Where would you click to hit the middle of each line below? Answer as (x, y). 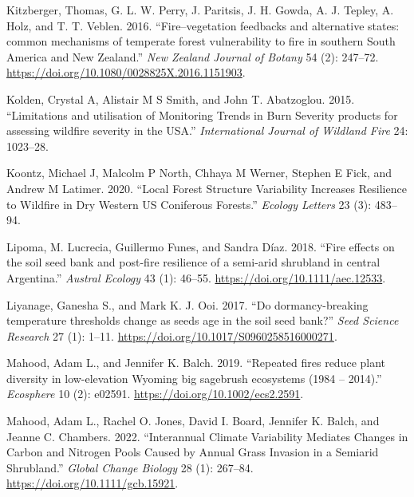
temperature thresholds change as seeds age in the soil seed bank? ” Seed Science (203, 320)
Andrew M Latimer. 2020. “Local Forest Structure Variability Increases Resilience (207, 188)
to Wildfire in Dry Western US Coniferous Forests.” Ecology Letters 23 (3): (189, 204)
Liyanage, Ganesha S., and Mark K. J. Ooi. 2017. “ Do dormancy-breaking (187, 304)
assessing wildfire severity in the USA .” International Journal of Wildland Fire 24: (207, 130)
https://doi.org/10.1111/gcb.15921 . (93, 483)
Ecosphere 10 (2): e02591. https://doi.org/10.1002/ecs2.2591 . (155, 394)
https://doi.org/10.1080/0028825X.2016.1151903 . (126, 72)
